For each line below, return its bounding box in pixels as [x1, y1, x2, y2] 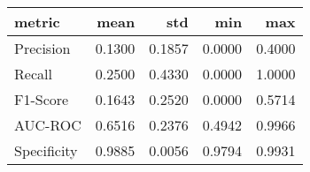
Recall [14, 64, 52, 84]
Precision [14, 38, 71, 58]
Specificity [14, 140, 78, 161]
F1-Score [14, 89, 69, 109]
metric [14, 11, 60, 32]
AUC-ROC [14, 115, 81, 135]
